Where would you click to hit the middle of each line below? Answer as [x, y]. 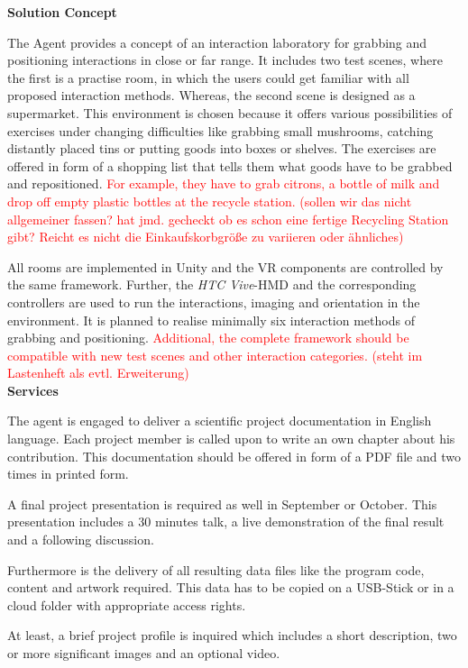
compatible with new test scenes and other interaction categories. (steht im [215, 355]
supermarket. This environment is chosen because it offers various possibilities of [230, 112]
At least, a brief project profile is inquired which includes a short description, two [232, 635]
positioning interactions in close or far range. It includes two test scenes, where [225, 60]
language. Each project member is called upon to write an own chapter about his [231, 439]
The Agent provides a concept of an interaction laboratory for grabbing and [217, 42]
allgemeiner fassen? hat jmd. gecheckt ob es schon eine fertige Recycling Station [228, 219]
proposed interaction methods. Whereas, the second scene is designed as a [211, 95]
